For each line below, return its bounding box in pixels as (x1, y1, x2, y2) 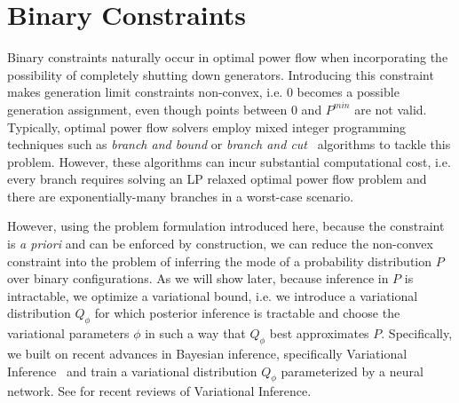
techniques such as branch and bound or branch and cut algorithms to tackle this (7, 135, 451, 154)
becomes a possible (297, 83, 400, 101)
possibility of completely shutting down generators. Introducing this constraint (7, 65, 434, 83)
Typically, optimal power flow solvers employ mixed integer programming (7, 117, 407, 136)
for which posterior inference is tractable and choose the (94, 304, 400, 322)
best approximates (269, 324, 369, 343)
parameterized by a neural (281, 361, 423, 380)
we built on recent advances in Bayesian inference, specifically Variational (7, 344, 408, 363)
